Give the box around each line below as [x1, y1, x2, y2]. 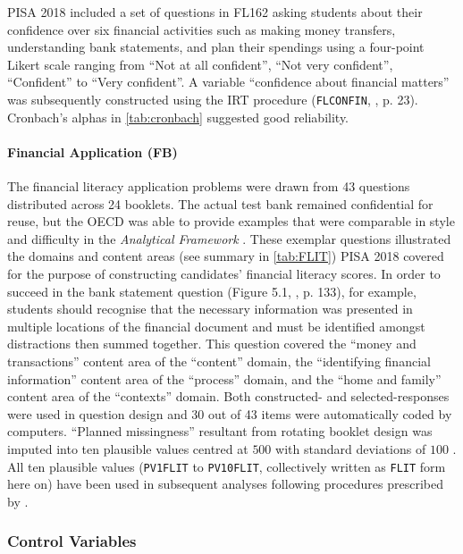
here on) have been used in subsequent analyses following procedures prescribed [7, 474, 444, 493]
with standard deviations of [275, 439, 426, 457]
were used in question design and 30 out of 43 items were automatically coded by [7, 404, 452, 423]
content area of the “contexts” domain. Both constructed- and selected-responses [7, 387, 450, 406]
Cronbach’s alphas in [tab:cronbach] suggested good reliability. [7, 107, 349, 126]
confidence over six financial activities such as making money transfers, [7, 20, 396, 38]
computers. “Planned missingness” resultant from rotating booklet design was [7, 422, 433, 441]
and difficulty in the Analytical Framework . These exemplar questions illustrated [7, 229, 451, 248]
